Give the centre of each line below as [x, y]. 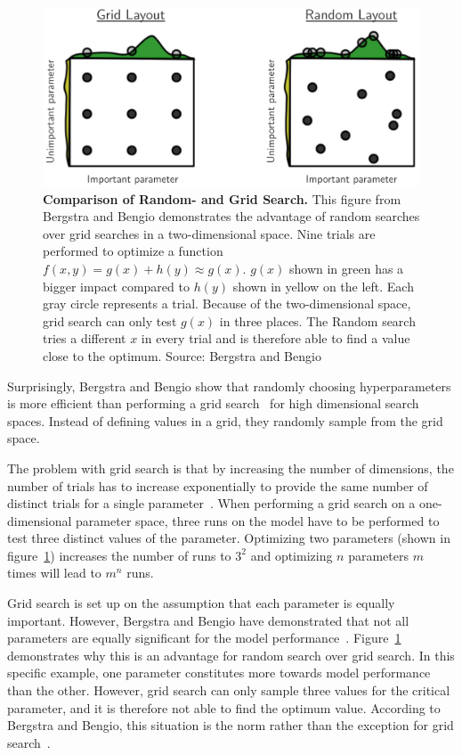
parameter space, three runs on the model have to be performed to [258, 520]
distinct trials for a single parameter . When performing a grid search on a [211, 503]
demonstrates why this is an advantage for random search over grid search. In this [231, 655]
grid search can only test [110, 320]
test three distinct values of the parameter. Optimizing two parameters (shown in [229, 538]
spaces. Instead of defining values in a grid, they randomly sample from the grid [225, 420]
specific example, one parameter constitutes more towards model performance [219, 673]
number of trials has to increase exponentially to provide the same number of [218, 485]
